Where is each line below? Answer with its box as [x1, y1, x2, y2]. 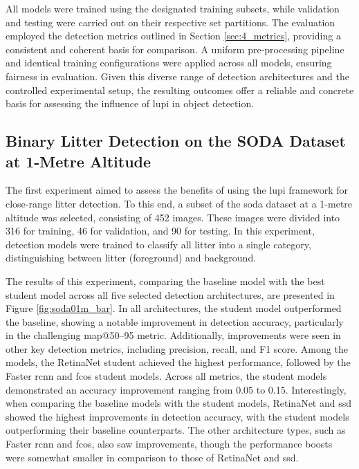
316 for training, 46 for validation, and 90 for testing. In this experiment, [6, 223, 315, 238]
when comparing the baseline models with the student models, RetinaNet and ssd [6, 396, 352, 410]
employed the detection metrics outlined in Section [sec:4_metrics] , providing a [6, 28, 341, 43]
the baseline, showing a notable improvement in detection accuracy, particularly [6, 314, 344, 329]
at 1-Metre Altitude [6, 150, 151, 172]
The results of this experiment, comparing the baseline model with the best [6, 273, 325, 288]
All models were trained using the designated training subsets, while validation [6, 1, 340, 15]
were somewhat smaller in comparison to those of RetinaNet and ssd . [6, 450, 299, 464]
